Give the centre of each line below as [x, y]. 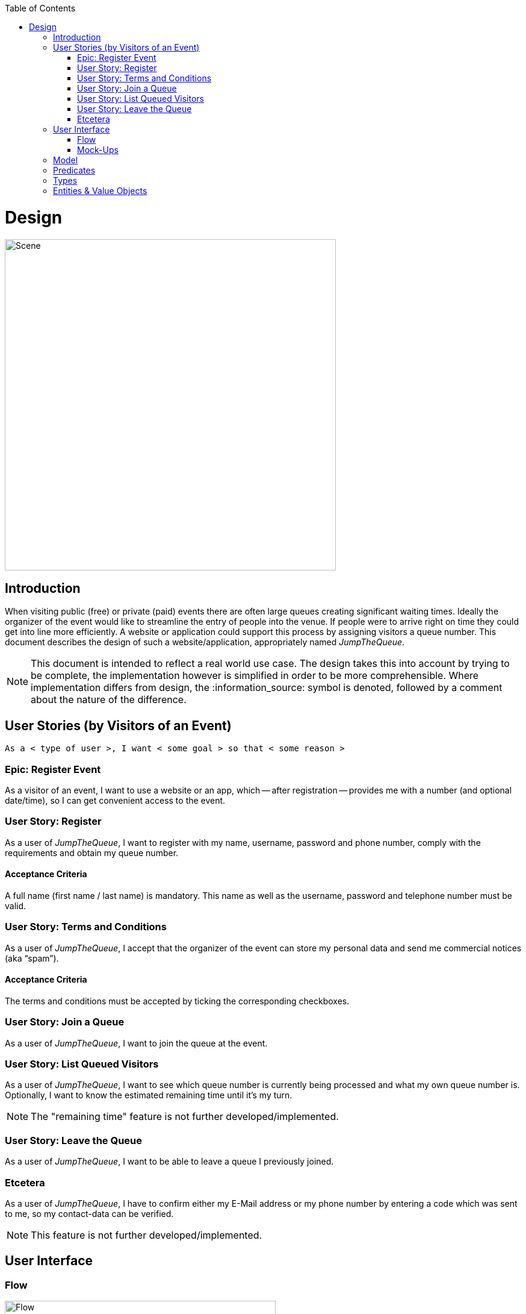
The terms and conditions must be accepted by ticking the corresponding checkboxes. [177, 1001]
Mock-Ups [98, 150]
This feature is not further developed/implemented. [147, 1235]
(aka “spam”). [32, 958]
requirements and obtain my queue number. [92, 853]
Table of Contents [40, 8]
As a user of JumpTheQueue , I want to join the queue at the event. [136, 1043]
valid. [16, 906]
